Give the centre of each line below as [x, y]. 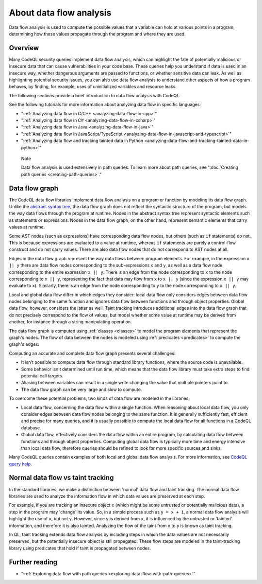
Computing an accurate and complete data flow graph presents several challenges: [92, 353]
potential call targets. [42, 376]
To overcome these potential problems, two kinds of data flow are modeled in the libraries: [99, 398]
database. [31, 427]
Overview [24, 48]
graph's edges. [24, 344]
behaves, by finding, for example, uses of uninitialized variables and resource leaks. [93, 87]
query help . [20, 464]
